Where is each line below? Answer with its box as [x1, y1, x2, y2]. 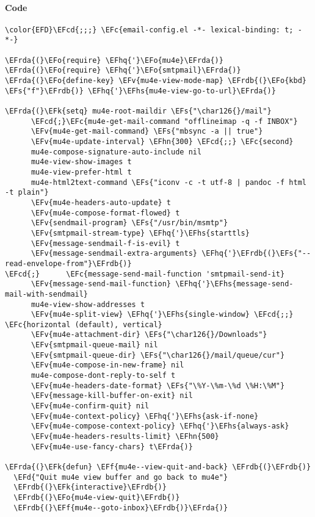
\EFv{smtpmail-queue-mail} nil [31, 341, 158, 350]
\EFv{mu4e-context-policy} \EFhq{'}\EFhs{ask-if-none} [31, 411, 259, 421]
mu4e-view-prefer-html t [31, 167, 132, 176]
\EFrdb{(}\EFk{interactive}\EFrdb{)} [13, 483, 167, 492]
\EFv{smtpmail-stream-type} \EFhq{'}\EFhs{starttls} [31, 228, 250, 237]
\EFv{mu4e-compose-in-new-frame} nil [31, 361, 184, 370]
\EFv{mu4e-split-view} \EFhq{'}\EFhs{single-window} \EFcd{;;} [31, 310, 294, 319]
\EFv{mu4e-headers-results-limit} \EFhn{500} [31, 432, 219, 441]
